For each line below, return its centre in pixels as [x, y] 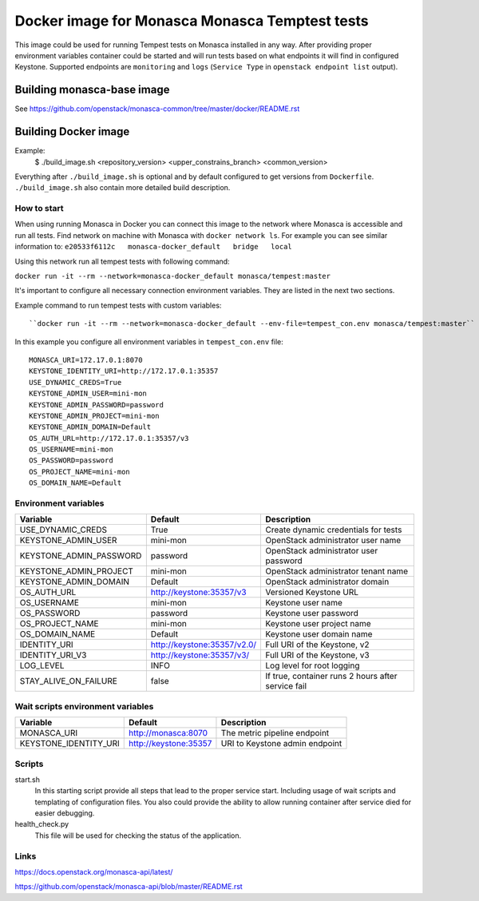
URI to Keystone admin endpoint [281, 744]
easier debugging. [65, 813]
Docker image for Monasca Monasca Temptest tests [192, 21]
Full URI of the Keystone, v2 [318, 645]
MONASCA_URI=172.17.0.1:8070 [86, 360]
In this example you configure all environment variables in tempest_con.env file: [149, 341]
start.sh [27, 780]
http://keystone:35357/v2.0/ [204, 645]
